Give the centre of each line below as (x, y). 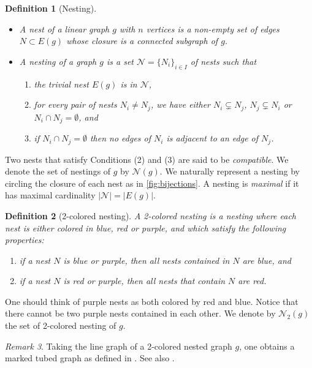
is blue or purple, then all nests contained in (146, 260)
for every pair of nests (75, 104)
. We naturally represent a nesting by (230, 171)
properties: (25, 240)
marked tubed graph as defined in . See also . (90, 358)
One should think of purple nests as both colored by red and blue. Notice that (152, 301)
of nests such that (223, 61)
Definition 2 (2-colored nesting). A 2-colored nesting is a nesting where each (151, 215)
